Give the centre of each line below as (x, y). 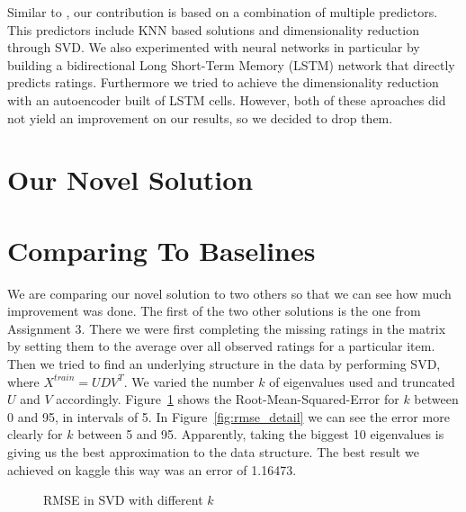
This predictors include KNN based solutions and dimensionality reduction (213, 29)
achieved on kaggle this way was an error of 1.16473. (152, 469)
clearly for (35, 434)
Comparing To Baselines (161, 250)
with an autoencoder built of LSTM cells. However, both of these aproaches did (227, 99)
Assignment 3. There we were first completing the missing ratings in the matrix (227, 328)
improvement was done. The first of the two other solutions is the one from (214, 311)
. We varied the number (189, 381)
